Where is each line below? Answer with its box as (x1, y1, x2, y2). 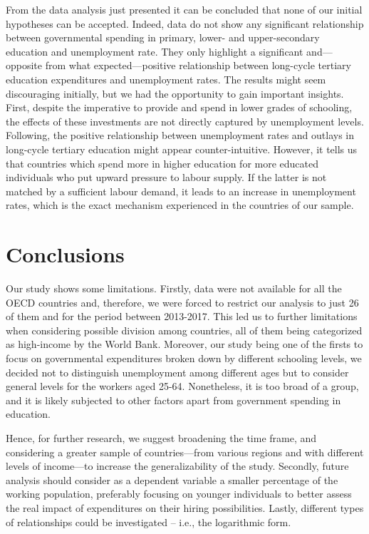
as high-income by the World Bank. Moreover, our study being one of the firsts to (6, 337, 363, 351)
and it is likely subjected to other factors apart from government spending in (6, 392, 341, 407)
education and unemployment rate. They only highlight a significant (6, 43, 303, 58)
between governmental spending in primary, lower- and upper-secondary (6, 30, 320, 45)
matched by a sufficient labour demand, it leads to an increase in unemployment (6, 183, 356, 198)
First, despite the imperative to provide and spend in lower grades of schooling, (6, 100, 353, 115)
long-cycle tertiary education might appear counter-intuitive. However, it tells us (6, 141, 358, 156)
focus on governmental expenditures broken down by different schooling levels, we (6, 351, 362, 365)
